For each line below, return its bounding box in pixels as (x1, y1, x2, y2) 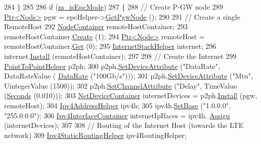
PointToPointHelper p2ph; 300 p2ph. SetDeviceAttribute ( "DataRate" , (4, 60, 220, 71)
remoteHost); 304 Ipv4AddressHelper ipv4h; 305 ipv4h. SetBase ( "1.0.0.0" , (4, 100, 231, 110)
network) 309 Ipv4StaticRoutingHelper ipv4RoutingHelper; (4, 129, 187, 140)
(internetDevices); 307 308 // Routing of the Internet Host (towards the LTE (4, 120, 244, 130)
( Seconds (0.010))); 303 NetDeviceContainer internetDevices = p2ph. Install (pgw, (4, 90, 257, 101)
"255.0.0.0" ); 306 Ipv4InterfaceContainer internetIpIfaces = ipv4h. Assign (4, 110, 230, 120)
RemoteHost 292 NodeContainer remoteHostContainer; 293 (4, 21, 188, 32)
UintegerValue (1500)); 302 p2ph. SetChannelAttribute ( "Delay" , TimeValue (4, 80, 237, 91)
